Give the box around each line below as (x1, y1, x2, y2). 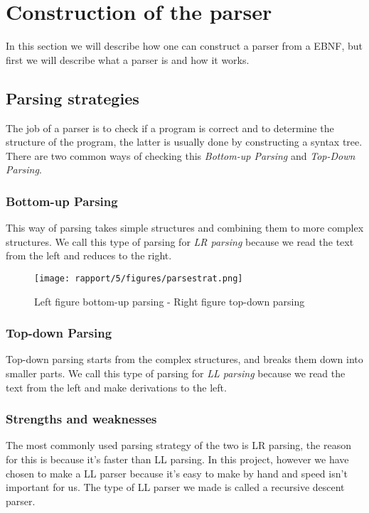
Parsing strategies (6, 87, 139, 109)
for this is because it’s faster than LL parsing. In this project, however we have (6, 451, 349, 466)
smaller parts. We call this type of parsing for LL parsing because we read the (6, 365, 346, 380)
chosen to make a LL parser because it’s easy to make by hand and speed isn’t (6, 465, 348, 480)
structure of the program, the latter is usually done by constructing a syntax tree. (6, 134, 363, 149)
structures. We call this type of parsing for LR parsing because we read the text (6, 234, 354, 249)
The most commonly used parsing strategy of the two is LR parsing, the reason (6, 438, 351, 453)
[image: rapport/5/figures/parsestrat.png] (34, 273, 243, 283)
